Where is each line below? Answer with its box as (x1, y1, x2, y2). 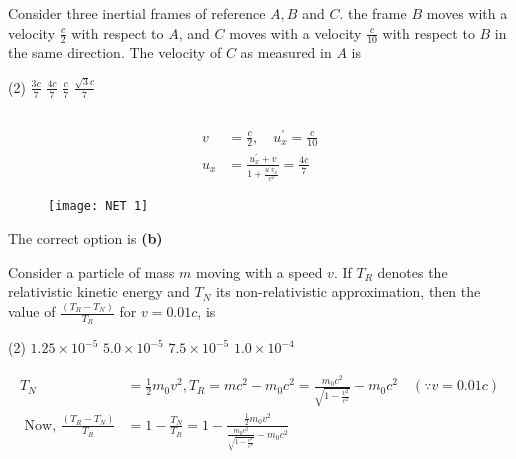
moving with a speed (195, 261, 323, 282)
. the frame (339, 3, 407, 23)
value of (8, 301, 56, 322)
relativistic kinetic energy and (8, 281, 190, 302)
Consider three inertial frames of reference (8, 3, 266, 23)
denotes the (377, 261, 448, 282)
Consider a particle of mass (8, 261, 175, 282)
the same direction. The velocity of (8, 42, 222, 63)
